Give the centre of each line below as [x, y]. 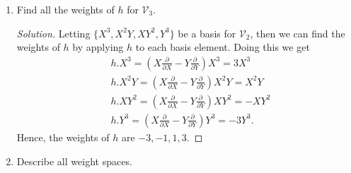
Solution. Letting [53, 33]
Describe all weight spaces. [74, 161]
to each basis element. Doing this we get [223, 47]
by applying [98, 47]
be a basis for [207, 33]
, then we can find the [298, 33]
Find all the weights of [65, 9]
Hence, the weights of [63, 137]
